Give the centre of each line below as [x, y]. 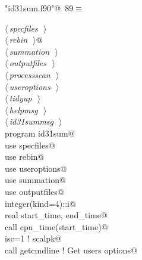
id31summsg [31, 121]
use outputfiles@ [34, 191]
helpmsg [23, 109]
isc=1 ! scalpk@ [33, 238]
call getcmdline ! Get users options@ [71, 250]
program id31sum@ [40, 133]
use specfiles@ [30, 145]
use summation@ [35, 180]
